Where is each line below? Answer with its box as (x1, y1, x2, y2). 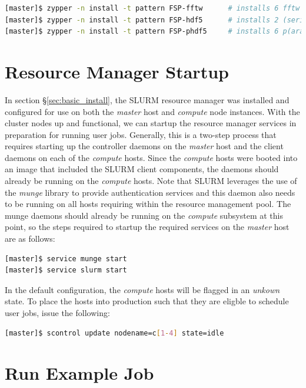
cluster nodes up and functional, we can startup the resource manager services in (5, 117, 297, 129)
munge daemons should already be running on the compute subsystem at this (5, 209, 283, 221)
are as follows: (5, 232, 55, 245)
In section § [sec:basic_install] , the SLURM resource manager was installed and (5, 93, 290, 106)
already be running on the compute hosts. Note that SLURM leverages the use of (5, 175, 297, 187)
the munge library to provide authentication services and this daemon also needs (5, 186, 295, 198)
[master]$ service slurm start (5, 266, 127, 275)
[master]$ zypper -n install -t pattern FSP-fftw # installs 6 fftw (5, 4, 300, 12)
